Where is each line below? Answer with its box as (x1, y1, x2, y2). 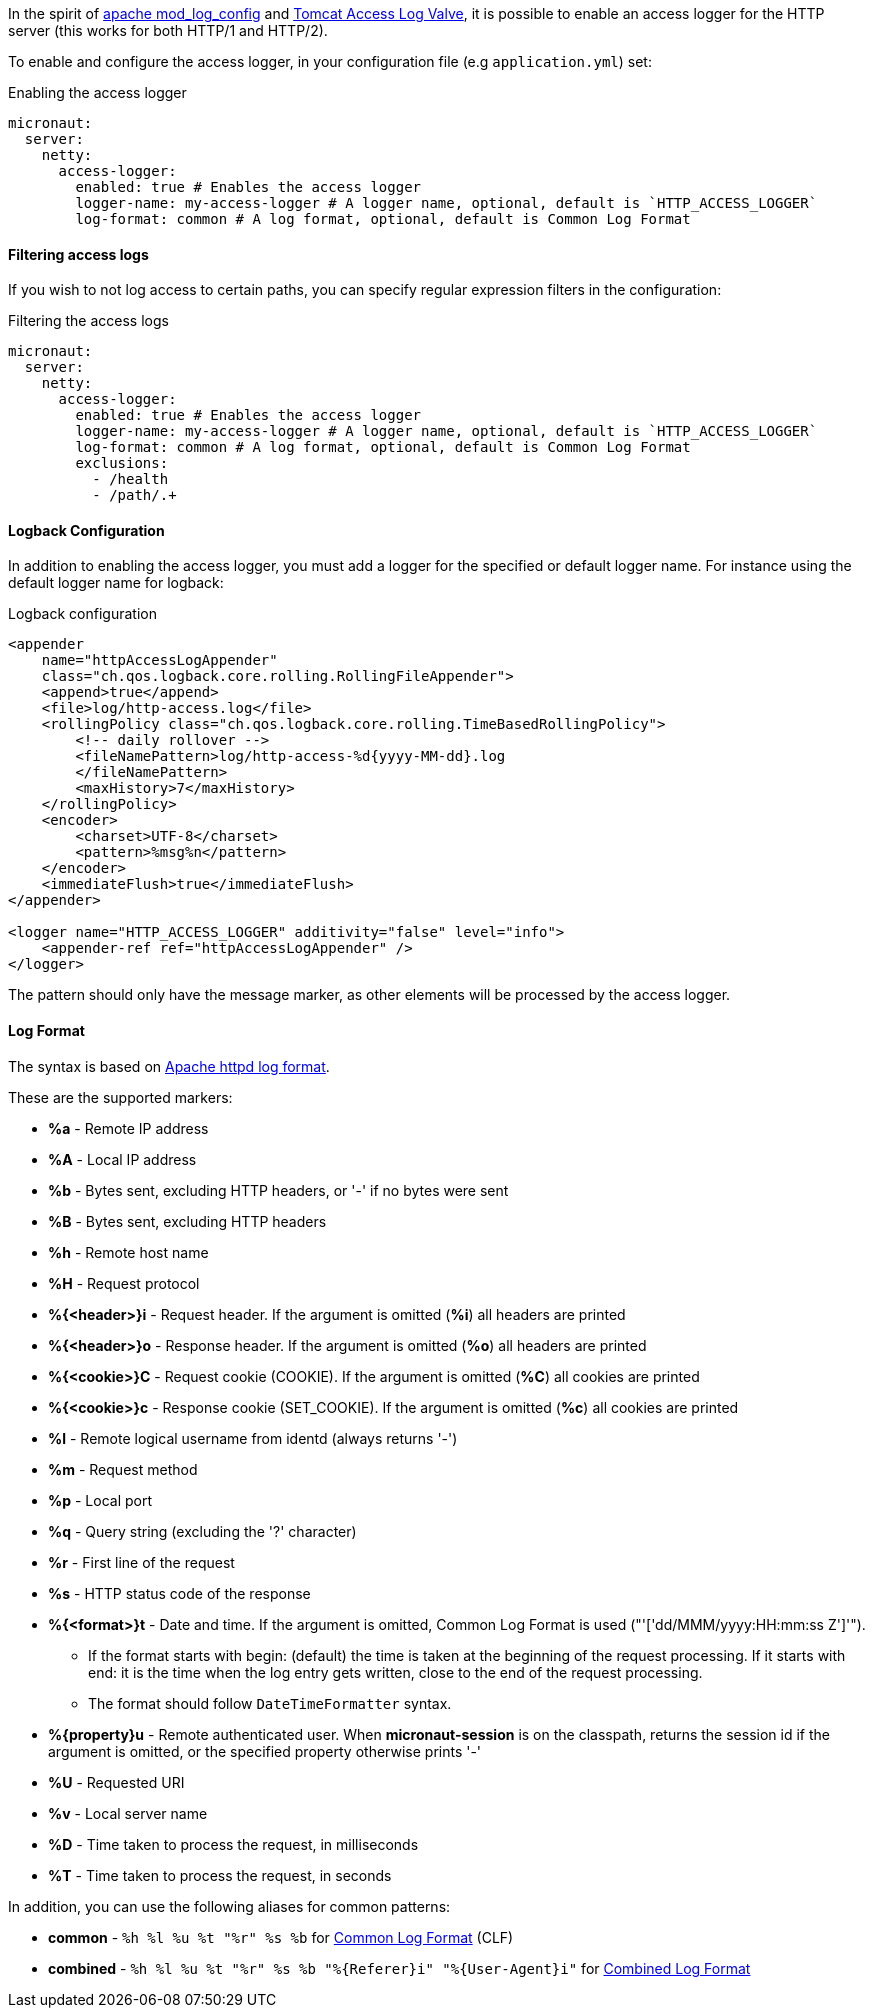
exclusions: (75, 455, 169, 472)
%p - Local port (48, 1491, 153, 1509)
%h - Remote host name (48, 1243, 209, 1261)
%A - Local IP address (48, 1150, 197, 1168)
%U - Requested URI (48, 1773, 185, 1791)
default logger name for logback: (8, 574, 224, 592)
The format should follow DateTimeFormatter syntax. (88, 1694, 452, 1712)
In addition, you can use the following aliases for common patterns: (8, 1897, 451, 1915)
